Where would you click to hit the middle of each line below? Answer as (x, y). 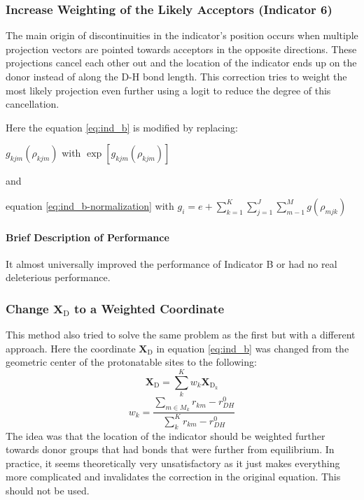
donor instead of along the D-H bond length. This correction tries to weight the (176, 76)
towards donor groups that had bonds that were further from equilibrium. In (170, 449)
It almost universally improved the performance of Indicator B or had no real (171, 263)
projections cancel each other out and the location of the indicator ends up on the (181, 63)
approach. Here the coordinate (71, 348)
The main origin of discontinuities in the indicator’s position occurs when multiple (182, 35)
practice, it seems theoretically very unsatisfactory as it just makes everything (173, 463)
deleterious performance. (58, 277)
